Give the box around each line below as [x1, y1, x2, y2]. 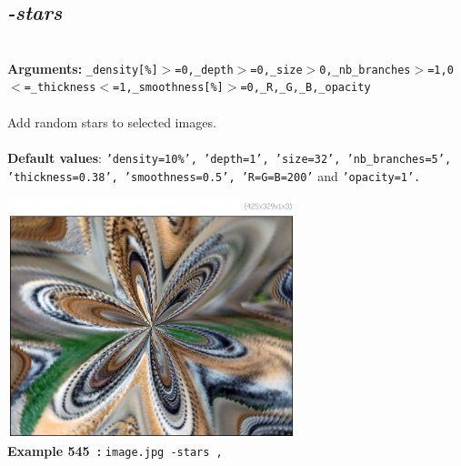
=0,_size [250, 63, 303, 76]
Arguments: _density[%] [7, 58, 158, 77]
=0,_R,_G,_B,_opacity [240, 81, 371, 95]
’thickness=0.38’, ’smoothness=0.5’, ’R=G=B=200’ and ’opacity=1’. [7, 166, 421, 185]
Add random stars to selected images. [7, 112, 216, 131]
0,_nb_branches [319, 63, 411, 76]
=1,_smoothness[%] [113, 81, 224, 95]
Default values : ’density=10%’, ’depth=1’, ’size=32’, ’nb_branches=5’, [7, 147, 452, 167]
